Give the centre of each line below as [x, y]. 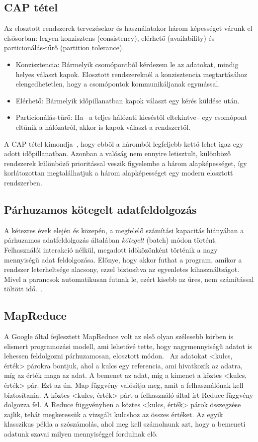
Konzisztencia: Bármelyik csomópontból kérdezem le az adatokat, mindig [127, 64]
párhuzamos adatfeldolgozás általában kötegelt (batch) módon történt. [111, 240]
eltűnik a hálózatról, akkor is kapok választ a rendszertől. [103, 127]
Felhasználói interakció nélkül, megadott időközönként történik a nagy [111, 249]
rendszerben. [23, 182]
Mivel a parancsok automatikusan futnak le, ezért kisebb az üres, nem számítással [129, 279]
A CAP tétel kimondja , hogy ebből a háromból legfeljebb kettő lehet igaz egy [124, 143]
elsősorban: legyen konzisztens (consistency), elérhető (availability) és [109, 38]
